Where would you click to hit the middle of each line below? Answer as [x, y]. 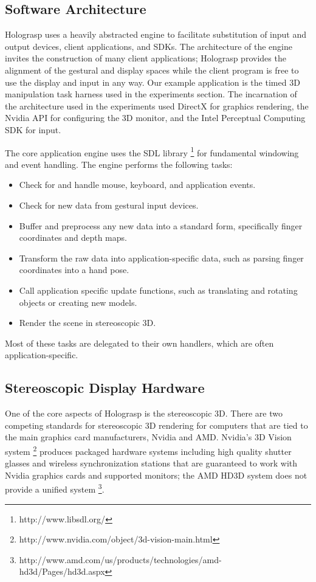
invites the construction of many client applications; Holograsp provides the [146, 58]
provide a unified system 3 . [55, 488]
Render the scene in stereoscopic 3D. [88, 323]
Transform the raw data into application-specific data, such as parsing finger [161, 258]
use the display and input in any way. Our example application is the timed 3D [153, 82]
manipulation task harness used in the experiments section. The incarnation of [151, 94]
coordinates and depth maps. [73, 237]
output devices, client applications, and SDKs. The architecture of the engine [149, 46]
